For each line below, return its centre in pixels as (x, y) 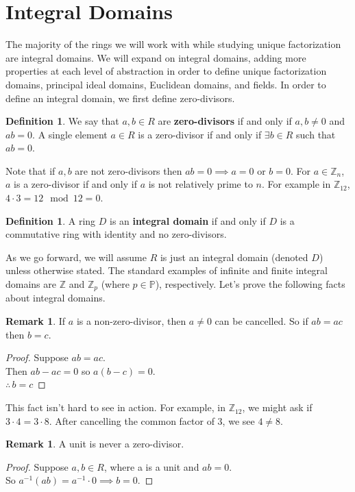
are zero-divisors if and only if (225, 121)
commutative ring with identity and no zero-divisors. (116, 234)
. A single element (70, 134)
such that (316, 134)
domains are (31, 284)
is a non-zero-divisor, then (131, 321)
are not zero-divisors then (128, 170)
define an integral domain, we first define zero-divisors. (120, 98)
